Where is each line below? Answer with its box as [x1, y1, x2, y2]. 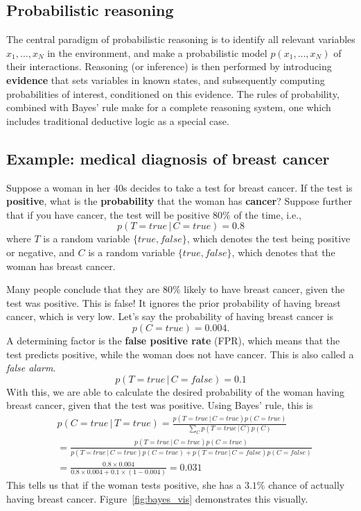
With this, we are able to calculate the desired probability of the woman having [6, 384, 344, 399]
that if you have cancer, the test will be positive [6, 207, 210, 221]
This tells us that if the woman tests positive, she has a [6, 477, 242, 492]
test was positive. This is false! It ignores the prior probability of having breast [6, 295, 341, 310]
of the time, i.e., [234, 207, 302, 221]
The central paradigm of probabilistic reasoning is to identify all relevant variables [6, 32, 355, 47]
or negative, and [6, 244, 75, 259]
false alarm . [6, 360, 56, 375]
